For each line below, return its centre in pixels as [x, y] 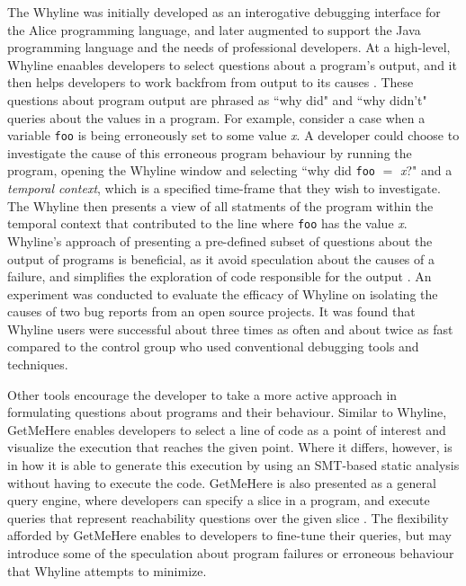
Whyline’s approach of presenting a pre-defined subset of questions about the [220, 240]
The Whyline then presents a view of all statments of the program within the [220, 205]
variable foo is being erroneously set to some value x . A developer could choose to [233, 135]
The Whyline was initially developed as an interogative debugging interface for [224, 12]
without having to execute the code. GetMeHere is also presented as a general [222, 482]
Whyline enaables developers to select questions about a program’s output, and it [232, 64]
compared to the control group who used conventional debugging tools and [213, 346]
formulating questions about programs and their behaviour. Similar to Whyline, [227, 412]
